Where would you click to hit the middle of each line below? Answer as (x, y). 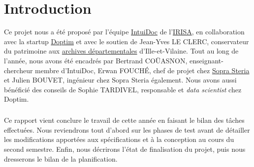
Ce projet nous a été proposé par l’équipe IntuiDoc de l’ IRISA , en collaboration (124, 32)
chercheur (18, 70)
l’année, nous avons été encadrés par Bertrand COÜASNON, (96, 60)
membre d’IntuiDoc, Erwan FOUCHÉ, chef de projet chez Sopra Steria (142, 70)
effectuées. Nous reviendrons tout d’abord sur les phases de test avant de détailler (127, 129)
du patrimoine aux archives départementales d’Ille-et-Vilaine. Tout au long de (121, 51)
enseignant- (206, 60)
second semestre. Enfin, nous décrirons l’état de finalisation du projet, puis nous (125, 149)
